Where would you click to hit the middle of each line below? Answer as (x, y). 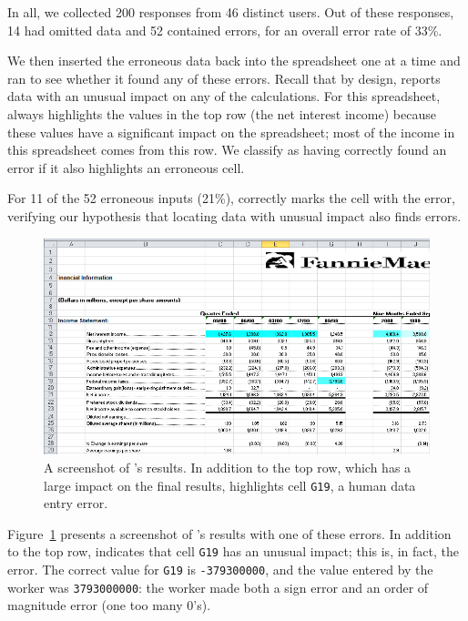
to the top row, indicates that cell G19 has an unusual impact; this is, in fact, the (233, 551)
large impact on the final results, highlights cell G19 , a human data (230, 485)
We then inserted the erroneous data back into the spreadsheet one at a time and (234, 61)
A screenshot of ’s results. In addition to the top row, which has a (228, 468)
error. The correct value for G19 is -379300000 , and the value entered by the (220, 570)
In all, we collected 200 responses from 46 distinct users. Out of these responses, (231, 12)
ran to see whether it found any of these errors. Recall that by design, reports (224, 78)
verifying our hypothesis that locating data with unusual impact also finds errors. (234, 215)
